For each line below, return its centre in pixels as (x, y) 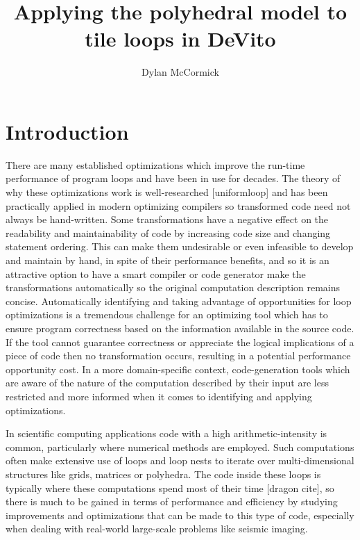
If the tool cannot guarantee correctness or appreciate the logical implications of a (180, 342)
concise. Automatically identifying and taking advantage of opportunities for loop (179, 301)
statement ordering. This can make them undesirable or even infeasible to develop (180, 246)
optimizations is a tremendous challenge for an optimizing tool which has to (167, 314)
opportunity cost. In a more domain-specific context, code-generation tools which (178, 369)
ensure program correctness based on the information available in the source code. (180, 328)
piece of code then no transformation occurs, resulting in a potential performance (178, 355)
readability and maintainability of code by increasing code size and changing (168, 232)
